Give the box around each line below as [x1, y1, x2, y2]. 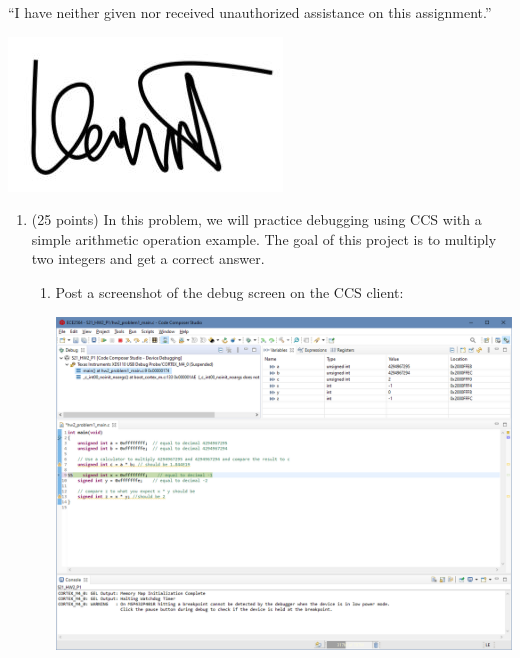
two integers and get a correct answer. [31, 248, 265, 269]
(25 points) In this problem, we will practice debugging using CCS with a [31, 209, 482, 230]
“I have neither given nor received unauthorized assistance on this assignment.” [8, 2, 492, 22]
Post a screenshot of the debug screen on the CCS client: [55, 281, 404, 302]
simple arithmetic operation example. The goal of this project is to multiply [31, 228, 497, 249]
